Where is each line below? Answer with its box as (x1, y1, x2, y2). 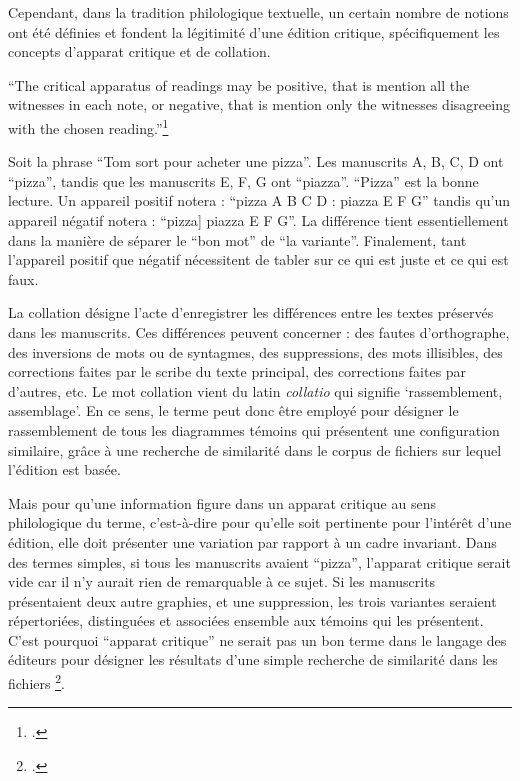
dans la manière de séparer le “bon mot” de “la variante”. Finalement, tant (8, 229, 467, 250)
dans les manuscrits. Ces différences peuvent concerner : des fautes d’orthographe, (8, 321, 510, 342)
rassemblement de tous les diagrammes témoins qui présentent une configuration (8, 419, 500, 440)
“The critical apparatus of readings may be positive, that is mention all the (8, 74, 470, 95)
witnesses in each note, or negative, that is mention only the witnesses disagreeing (8, 94, 510, 115)
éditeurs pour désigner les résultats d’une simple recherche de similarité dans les (8, 649, 498, 670)
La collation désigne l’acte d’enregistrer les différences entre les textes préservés (8, 302, 494, 323)
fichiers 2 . (8, 670, 65, 693)
